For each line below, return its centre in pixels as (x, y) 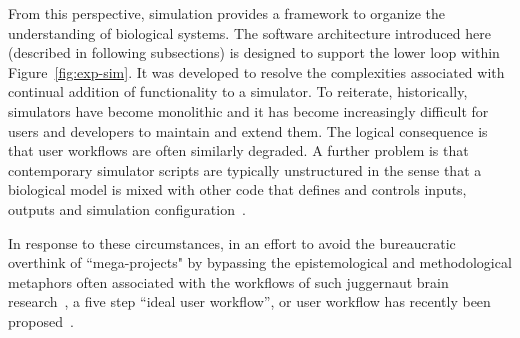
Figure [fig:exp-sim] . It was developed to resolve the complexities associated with (256, 71)
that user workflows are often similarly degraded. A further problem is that (238, 150)
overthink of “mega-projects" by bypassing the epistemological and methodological (260, 262)
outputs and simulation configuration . (127, 208)
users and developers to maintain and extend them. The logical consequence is (248, 130)
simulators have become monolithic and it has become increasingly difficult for (248, 110)
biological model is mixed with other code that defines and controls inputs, (237, 189)
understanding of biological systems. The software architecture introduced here (249, 32)
